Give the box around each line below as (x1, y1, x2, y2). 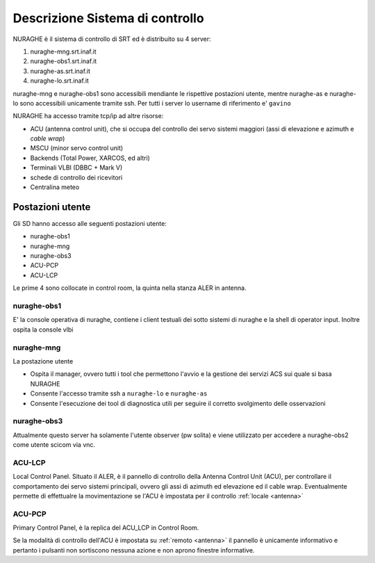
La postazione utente (12, 357, 74, 365)
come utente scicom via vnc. (12, 441, 96, 449)
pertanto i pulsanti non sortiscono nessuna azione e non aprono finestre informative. (12, 546, 255, 554)
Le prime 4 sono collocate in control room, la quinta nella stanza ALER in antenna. (12, 284, 247, 292)
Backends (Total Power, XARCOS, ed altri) (30, 154, 151, 162)
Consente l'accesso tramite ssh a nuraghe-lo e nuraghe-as (30, 389, 208, 398)
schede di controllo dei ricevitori (30, 173, 123, 181)
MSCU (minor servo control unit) (30, 144, 124, 152)
